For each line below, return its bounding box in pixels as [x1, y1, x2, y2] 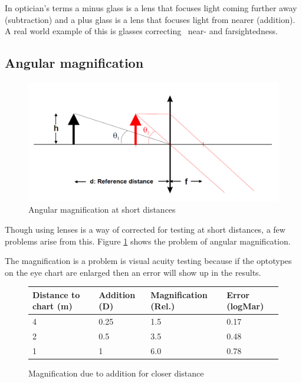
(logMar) [226, 300, 264, 312]
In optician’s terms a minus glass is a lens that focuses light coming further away [5, 2, 297, 14]
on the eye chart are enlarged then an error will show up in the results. [5, 266, 261, 278]
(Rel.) [150, 300, 175, 312]
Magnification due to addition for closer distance [28, 367, 204, 379]
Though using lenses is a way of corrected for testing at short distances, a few [5, 223, 285, 235]
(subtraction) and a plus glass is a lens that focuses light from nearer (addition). [5, 13, 296, 25]
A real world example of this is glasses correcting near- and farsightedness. [5, 25, 278, 37]
